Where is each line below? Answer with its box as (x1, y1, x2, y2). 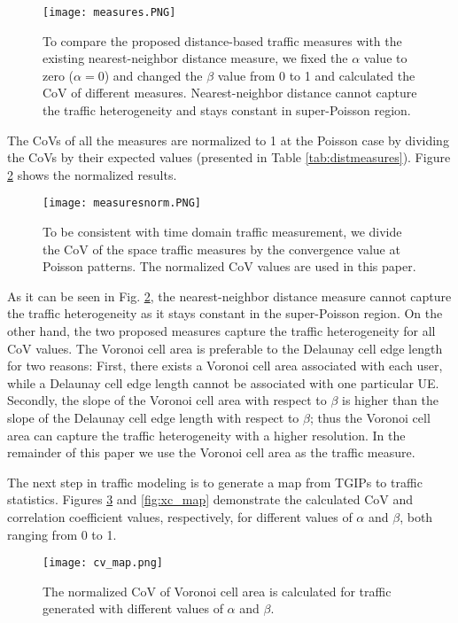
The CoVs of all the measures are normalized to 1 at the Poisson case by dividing (7, 130, 449, 149)
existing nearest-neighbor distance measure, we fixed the (43, 49, 348, 67)
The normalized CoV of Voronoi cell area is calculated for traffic (43, 581, 392, 600)
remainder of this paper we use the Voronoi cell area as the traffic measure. (7, 443, 415, 462)
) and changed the (104, 66, 203, 84)
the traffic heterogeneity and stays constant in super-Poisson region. (43, 101, 411, 120)
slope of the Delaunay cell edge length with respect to (7, 409, 299, 426)
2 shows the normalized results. (7, 165, 177, 183)
